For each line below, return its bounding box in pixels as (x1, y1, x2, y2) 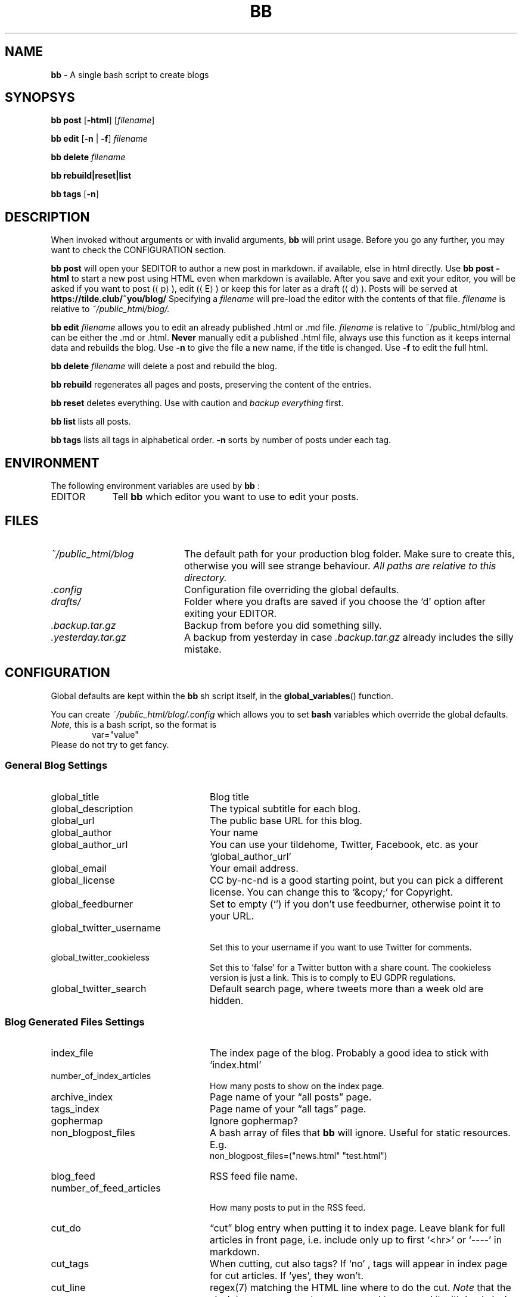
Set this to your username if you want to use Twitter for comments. (210, 941, 472, 952)
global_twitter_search (51, 982, 147, 994)
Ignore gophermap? (209, 1115, 298, 1127)
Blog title (209, 790, 249, 803)
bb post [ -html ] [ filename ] (51, 115, 155, 126)
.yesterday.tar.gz (51, 631, 126, 643)
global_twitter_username (51, 921, 161, 934)
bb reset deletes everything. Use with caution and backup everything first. (51, 398, 344, 409)
